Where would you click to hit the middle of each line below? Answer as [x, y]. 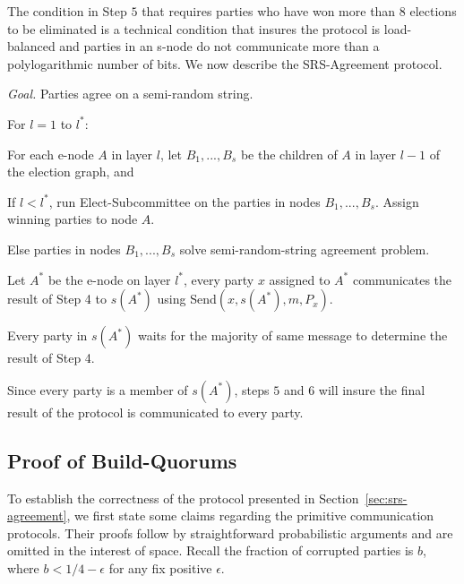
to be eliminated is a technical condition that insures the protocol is [194, 28]
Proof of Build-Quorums [122, 460]
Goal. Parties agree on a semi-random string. [130, 94]
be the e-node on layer [109, 279]
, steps [252, 389]
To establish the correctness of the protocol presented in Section [183, 498]
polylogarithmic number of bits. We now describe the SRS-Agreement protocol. [225, 63]
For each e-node [51, 154]
